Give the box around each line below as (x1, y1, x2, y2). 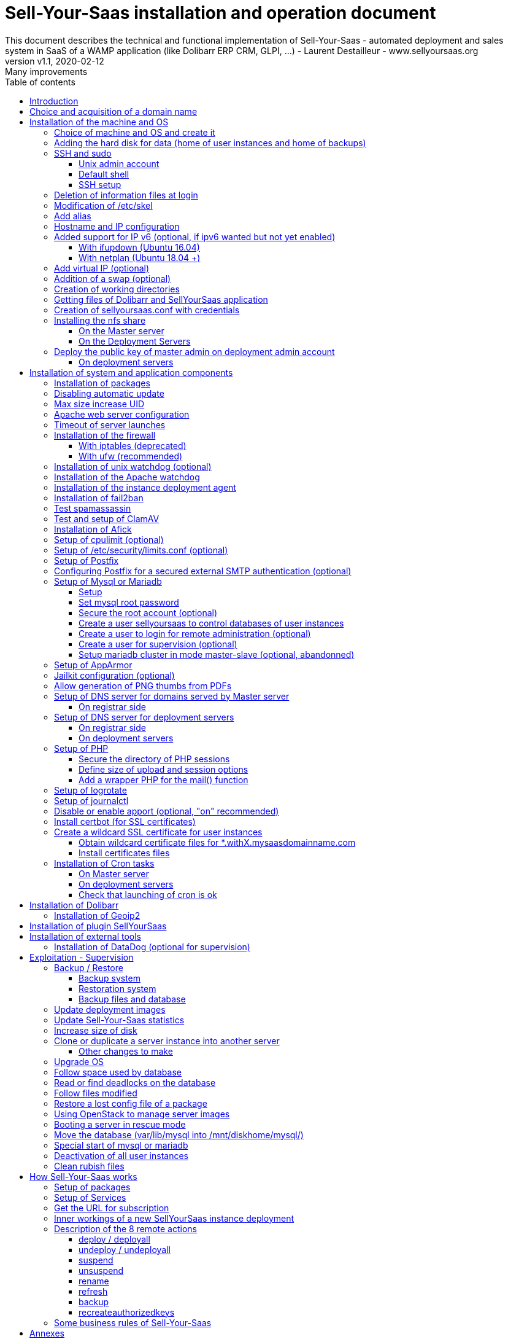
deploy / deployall (79, 1233, 150, 1244)
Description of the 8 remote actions (54, 1223, 197, 1234)
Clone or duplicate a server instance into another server (54, 1035, 280, 1046)
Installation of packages (54, 377, 150, 388)
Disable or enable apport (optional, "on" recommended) (54, 805, 279, 816)
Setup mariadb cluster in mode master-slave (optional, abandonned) (79, 649, 355, 660)
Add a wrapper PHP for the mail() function (79, 774, 248, 785)
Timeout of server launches (54, 419, 166, 430)
